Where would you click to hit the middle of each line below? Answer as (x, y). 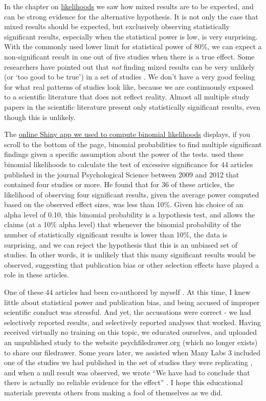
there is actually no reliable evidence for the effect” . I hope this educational (124, 382)
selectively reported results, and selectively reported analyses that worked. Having (132, 322)
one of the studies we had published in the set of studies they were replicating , (128, 362)
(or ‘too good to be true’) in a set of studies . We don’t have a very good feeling (130, 77)
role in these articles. (37, 275)
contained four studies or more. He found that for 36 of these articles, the (119, 184)
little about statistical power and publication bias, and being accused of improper (132, 302)
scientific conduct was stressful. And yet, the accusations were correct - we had (128, 312)
